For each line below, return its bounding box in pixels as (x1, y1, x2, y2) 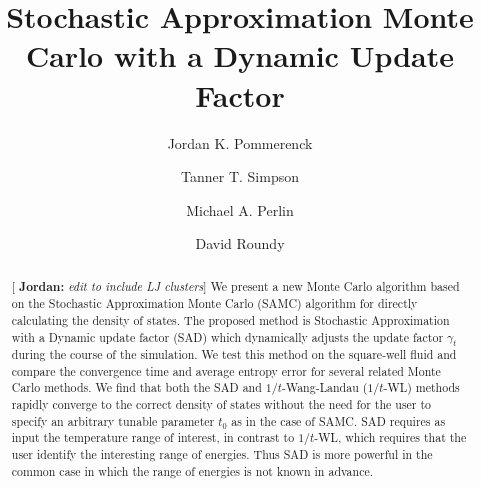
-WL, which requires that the (314, 429, 467, 446)
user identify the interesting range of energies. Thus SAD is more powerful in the (11, 445, 433, 462)
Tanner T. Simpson (181, 166, 299, 187)
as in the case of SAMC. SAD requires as (231, 412, 446, 429)
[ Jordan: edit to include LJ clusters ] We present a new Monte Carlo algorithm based (11, 277, 460, 295)
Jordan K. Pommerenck (167, 132, 313, 153)
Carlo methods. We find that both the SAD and (11, 379, 262, 396)
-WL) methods (383, 379, 460, 396)
